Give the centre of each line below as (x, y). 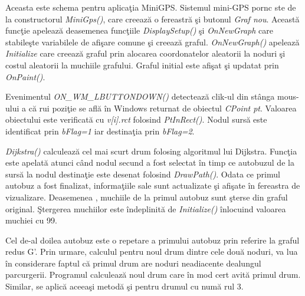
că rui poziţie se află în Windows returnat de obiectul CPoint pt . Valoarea (163, 108)
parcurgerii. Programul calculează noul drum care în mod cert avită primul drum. (153, 274)
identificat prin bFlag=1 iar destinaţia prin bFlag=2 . (100, 131)
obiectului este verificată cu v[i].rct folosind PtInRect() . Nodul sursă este (136, 119)
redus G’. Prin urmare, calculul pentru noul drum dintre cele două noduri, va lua (152, 251)
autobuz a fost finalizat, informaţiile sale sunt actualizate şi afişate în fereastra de (153, 185)
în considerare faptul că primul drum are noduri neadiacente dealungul (133, 263)
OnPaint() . (25, 76)
